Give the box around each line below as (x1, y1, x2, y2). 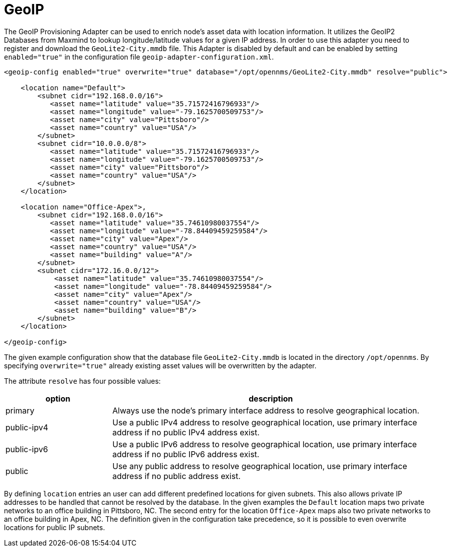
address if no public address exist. (112, 471, 241, 481)
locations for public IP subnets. (4, 523, 105, 532)
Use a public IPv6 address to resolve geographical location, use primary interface (112, 439, 417, 449)
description (249, 393, 293, 404)
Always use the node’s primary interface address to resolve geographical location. (112, 405, 420, 415)
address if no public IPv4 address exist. (112, 427, 260, 437)
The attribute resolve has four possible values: (4, 376, 161, 385)
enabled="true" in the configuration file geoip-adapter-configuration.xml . (4, 52, 274, 61)
